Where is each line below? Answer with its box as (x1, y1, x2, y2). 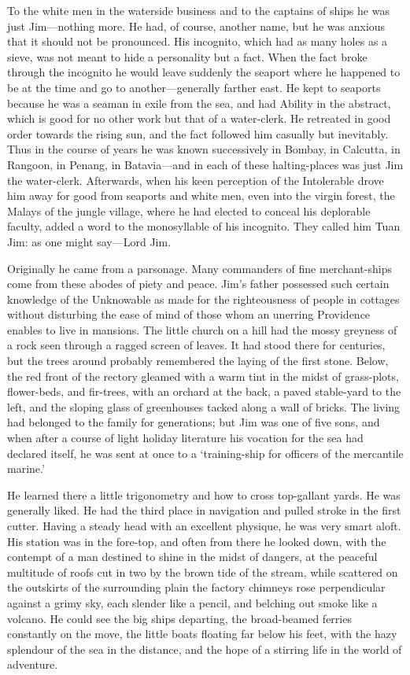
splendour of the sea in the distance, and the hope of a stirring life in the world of (7, 640, 402, 657)
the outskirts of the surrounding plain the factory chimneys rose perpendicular (7, 579, 386, 596)
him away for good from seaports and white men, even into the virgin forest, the (7, 187, 395, 204)
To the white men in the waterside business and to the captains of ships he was (7, 2, 390, 18)
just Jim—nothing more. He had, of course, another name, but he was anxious (7, 17, 386, 34)
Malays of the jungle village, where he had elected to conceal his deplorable (7, 202, 371, 219)
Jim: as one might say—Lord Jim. (7, 233, 172, 249)
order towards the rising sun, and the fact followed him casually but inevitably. (7, 125, 389, 142)
